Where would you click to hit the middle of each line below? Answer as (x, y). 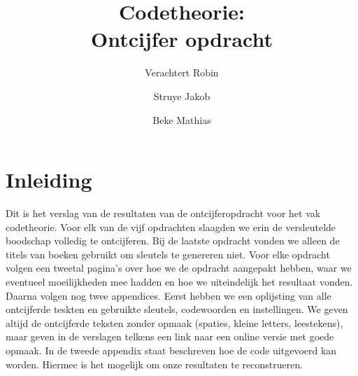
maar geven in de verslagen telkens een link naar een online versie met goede (170, 336)
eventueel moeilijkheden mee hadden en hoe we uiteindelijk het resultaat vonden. (179, 281)
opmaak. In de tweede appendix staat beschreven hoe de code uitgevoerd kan (171, 350)
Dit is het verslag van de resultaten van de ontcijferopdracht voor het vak (163, 213)
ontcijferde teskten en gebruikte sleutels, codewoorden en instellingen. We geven (177, 309)
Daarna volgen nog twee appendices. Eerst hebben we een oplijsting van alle (169, 295)
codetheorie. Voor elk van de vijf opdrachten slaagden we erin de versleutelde (171, 227)
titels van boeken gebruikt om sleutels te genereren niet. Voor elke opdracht (168, 254)
